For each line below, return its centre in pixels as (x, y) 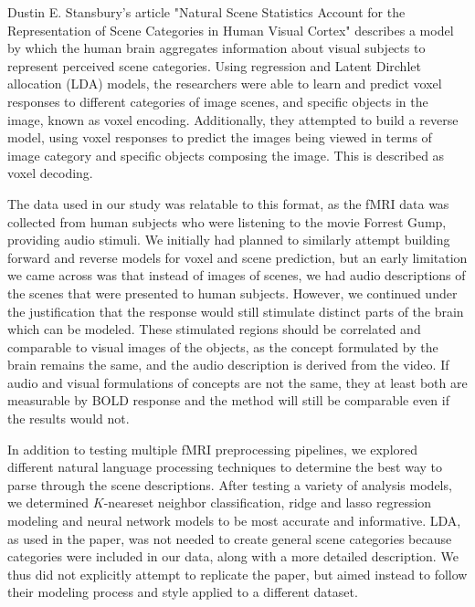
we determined (48, 502)
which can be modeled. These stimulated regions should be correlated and (214, 329)
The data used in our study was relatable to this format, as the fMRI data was (228, 203)
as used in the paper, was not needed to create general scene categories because (230, 538)
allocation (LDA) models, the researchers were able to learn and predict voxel (225, 84)
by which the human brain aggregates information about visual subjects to (216, 48)
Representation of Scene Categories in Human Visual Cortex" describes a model (231, 30)
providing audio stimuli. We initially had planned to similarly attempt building (229, 240)
